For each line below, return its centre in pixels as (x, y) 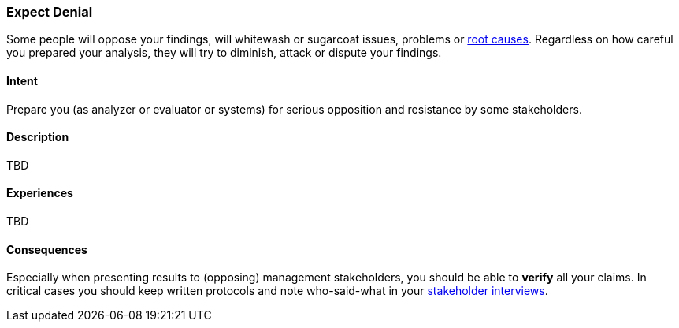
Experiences (40, 193)
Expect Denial (50, 12)
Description (38, 137)
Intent (22, 80)
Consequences (47, 249)
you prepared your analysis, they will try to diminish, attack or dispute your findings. (224, 53)
